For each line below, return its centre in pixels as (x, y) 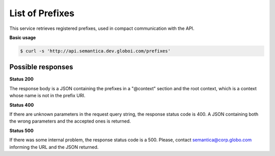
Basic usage (23, 37)
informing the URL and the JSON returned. (54, 147)
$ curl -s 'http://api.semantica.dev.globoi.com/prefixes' (95, 51)
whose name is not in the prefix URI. (47, 96)
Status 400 (22, 105)
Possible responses (41, 67)
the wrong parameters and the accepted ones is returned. (70, 121)
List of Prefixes (42, 13)
